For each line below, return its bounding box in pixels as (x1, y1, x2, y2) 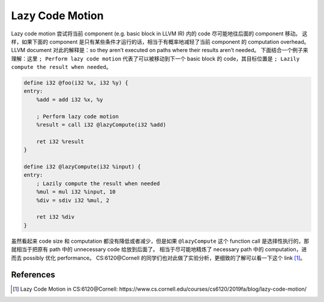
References (11, 270, 55, 280)
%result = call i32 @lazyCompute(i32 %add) (36, 122, 166, 128)
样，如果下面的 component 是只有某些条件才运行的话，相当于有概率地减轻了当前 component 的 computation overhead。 (11, 38, 310, 45)
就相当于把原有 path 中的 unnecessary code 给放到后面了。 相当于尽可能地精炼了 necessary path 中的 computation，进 (11, 246, 307, 253)
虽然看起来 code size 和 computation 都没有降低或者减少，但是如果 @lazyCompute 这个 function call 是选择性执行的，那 (11, 237, 309, 244)
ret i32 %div (36, 213, 75, 221)
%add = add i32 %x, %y (36, 96, 103, 103)
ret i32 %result (36, 138, 84, 145)
